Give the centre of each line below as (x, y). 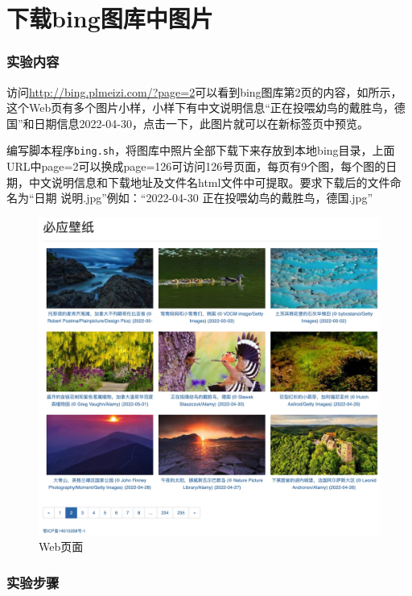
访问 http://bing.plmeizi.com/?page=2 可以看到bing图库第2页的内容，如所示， (204, 91)
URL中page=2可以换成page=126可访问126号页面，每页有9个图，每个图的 (196, 166)
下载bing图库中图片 (110, 18)
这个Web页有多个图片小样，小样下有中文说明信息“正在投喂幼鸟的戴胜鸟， (200, 108)
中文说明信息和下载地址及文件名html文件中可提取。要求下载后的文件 (209, 182)
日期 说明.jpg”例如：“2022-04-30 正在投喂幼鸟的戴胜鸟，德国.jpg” (203, 198)
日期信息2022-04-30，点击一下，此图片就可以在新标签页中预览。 (201, 123)
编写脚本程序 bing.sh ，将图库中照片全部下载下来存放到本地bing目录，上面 (201, 150)
